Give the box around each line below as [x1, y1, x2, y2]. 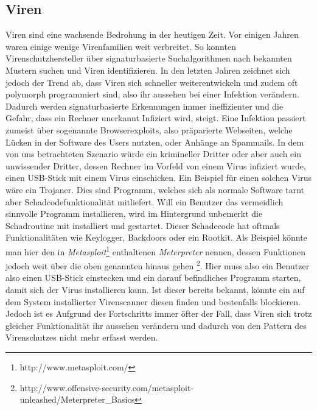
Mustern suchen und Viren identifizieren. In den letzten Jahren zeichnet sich [5, 63, 290, 76]
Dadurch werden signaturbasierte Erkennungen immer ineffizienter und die [5, 99, 284, 112]
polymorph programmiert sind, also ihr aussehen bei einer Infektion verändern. [5, 88, 299, 101]
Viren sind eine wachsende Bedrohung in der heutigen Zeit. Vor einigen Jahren [5, 28, 299, 41]
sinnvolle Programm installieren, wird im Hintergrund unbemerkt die [5, 207, 263, 220]
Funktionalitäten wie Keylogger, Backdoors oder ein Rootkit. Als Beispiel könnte [5, 231, 307, 244]
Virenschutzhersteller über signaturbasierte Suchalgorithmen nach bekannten [5, 52, 292, 65]
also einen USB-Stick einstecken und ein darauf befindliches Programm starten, [5, 271, 301, 284]
